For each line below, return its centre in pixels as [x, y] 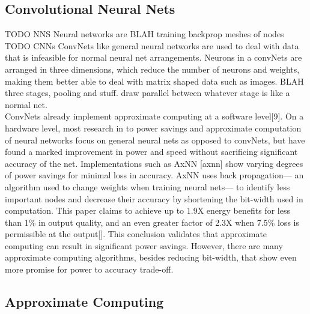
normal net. [26, 104]
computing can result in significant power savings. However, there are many [144, 245]
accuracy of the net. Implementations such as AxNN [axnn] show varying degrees [154, 163]
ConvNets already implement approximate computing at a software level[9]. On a [154, 116]
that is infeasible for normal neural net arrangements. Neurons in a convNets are [153, 57]
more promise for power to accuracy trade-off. [89, 269]
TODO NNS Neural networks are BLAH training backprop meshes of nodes [144, 34]
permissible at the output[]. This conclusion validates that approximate [136, 234]
